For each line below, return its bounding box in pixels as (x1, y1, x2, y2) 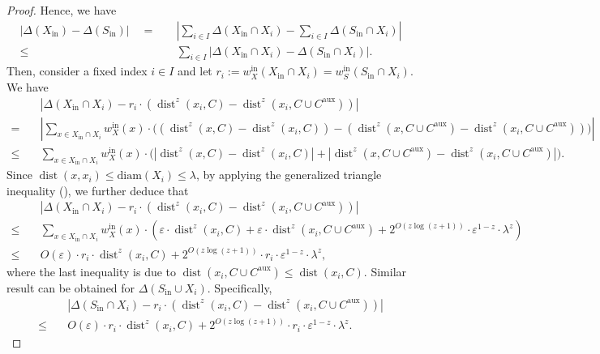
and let (178, 62, 212, 79)
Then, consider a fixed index (6, 62, 148, 79)
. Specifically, (207, 279, 272, 296)
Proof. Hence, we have (6, 2, 117, 18)
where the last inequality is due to (6, 262, 177, 279)
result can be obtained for (6, 279, 135, 296)
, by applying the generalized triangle (195, 166, 382, 183)
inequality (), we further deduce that (6, 181, 189, 198)
